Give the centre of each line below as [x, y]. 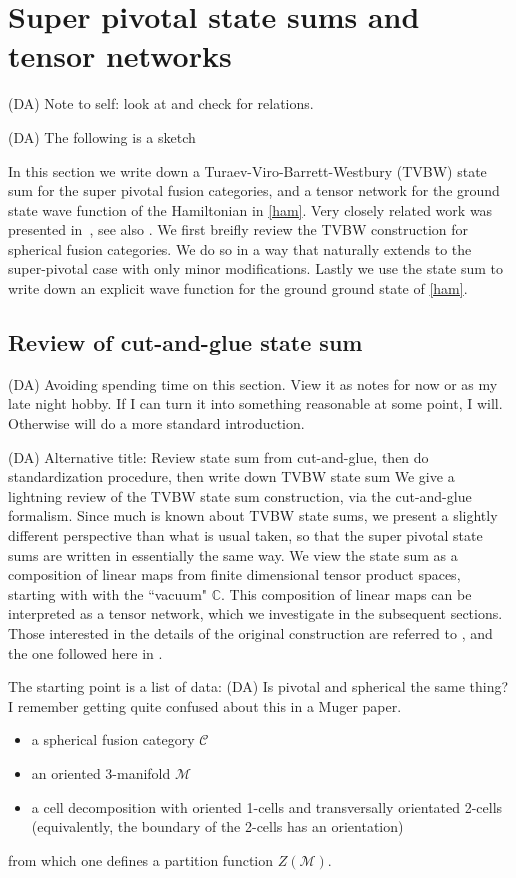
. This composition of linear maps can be [346, 593]
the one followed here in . [85, 652]
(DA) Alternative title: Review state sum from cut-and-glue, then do [218, 456]
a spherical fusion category [113, 739]
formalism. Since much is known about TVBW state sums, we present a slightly [253, 515]
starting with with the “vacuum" [108, 593]
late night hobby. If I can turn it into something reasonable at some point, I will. [255, 403]
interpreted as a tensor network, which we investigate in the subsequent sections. [255, 613]
